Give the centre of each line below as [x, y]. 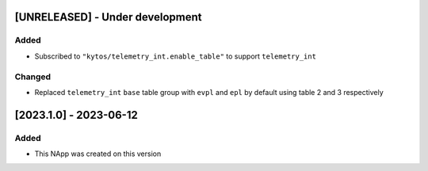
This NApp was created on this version [98, 154]
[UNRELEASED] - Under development [108, 17]
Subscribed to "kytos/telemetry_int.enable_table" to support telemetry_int [176, 56]
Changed [33, 77]
